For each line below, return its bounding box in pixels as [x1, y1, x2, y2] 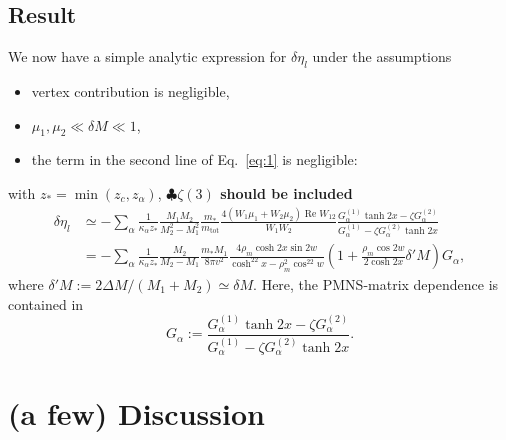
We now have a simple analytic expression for [8, 46, 287, 67]
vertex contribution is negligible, [31, 81, 230, 101]
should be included [220, 182, 353, 203]
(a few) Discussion [8, 393, 265, 434]
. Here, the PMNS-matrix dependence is [253, 273, 499, 294]
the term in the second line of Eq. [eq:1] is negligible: [31, 149, 358, 170]
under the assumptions [312, 46, 452, 67]
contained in [8, 293, 84, 314]
